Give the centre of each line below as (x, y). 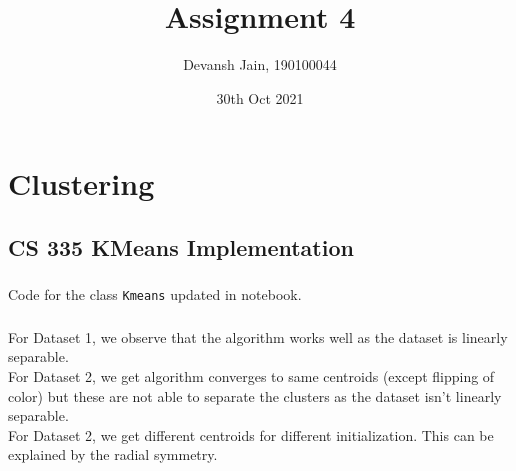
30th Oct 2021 (260, 97)
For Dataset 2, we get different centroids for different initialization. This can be (251, 434)
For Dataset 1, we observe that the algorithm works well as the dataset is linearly (258, 336)
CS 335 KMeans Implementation (181, 246)
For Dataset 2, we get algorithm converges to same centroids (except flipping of (251, 375)
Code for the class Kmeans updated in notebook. (155, 294)
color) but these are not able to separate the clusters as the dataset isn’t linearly (255, 395)
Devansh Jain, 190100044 (260, 64)
